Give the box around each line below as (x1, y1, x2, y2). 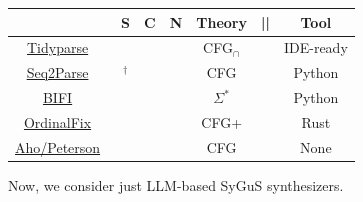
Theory (196, 11, 248, 32)
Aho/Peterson (15, 136, 101, 157)
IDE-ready (283, 37, 348, 58)
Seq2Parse (26, 62, 89, 83)
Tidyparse (26, 37, 89, 58)
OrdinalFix (23, 111, 92, 132)
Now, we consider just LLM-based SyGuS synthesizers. (8, 174, 344, 195)
